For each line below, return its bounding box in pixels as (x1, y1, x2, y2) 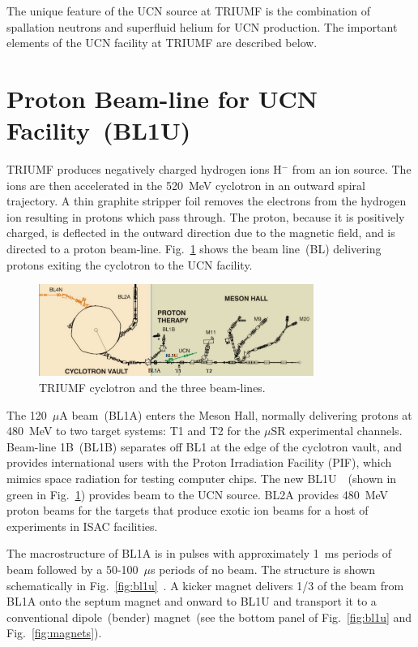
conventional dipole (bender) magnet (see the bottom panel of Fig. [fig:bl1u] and (6, 608, 412, 625)
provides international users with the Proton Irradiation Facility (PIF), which (6, 454, 392, 471)
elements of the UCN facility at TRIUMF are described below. (6, 34, 318, 51)
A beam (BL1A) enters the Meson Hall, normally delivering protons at (59, 406, 412, 423)
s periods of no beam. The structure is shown (151, 561, 375, 578)
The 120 (6, 406, 47, 423)
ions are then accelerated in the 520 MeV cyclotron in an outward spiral (6, 176, 365, 193)
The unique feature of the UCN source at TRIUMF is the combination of (6, 2, 370, 19)
